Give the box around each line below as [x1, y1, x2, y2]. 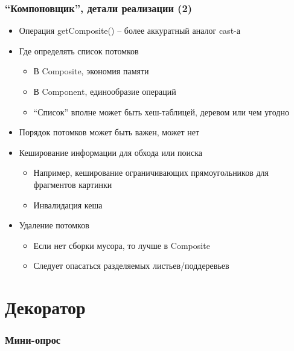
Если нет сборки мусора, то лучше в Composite [33, 239, 210, 251]
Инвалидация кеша [33, 198, 103, 211]
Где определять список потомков [19, 44, 139, 57]
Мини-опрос [5, 332, 61, 347]
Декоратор [5, 295, 86, 320]
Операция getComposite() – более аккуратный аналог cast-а [19, 24, 240, 37]
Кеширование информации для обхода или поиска [19, 146, 203, 158]
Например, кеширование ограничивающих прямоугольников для [33, 166, 269, 179]
